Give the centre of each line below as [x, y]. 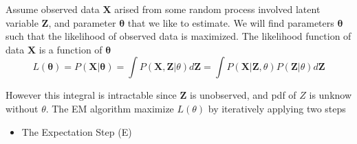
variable [22, 22]
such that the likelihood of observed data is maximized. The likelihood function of [178, 36]
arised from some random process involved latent [217, 9]
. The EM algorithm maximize [110, 108]
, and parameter [82, 22]
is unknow [331, 95]
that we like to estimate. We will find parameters [231, 22]
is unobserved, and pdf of [243, 95]
